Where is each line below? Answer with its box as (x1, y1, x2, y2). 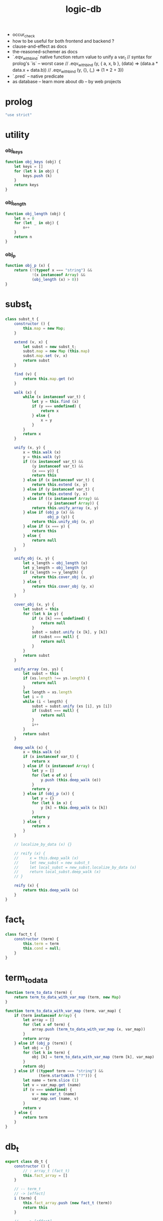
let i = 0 (23, 694, 43, 699)
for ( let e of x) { (31, 773, 72, 778)
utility (5, 129, 30, 140)
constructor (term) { (14, 937, 59, 942)
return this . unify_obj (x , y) (31, 519, 94, 524)
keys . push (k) (23, 173, 52, 178)
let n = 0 (14, 216, 35, 221)
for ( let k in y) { (23, 611, 64, 616)
